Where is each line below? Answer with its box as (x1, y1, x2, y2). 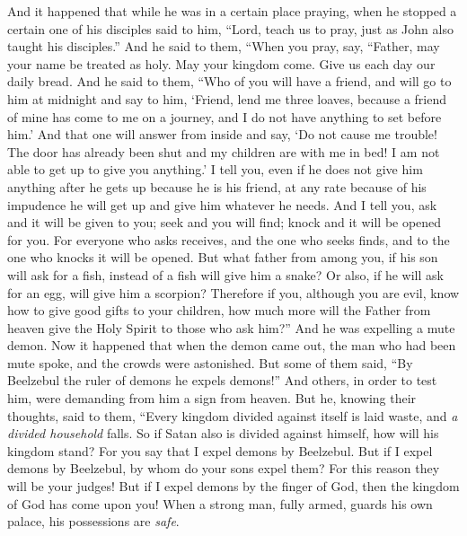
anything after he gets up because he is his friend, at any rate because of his (7, 177, 427, 196)
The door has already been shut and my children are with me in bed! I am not (7, 142, 440, 161)
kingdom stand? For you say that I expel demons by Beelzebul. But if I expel (7, 441, 433, 460)
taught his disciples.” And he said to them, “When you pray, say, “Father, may (7, 37, 440, 56)
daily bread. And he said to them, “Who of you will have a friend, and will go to (7, 72, 452, 91)
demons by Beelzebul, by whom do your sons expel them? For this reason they (7, 459, 440, 478)
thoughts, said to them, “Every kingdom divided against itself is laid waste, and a (7, 406, 458, 425)
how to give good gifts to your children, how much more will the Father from (7, 301, 431, 320)
